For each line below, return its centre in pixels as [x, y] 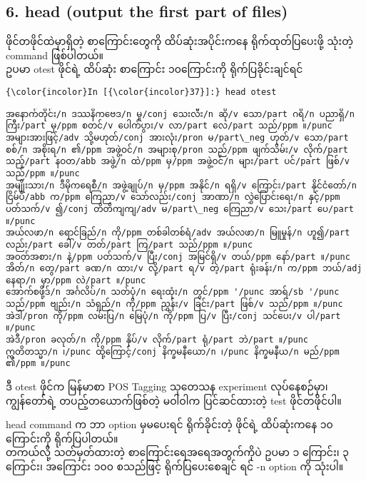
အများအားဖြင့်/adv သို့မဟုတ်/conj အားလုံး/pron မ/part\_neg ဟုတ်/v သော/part [177, 137]
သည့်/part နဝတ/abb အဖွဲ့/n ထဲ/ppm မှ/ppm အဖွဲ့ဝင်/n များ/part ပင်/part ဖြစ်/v [178, 162]
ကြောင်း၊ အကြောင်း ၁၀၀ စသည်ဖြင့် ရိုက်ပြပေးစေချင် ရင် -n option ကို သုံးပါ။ [175, 466]
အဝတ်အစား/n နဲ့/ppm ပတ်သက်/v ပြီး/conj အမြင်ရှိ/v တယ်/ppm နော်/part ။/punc [178, 257]
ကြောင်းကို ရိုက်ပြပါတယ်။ [62, 438]
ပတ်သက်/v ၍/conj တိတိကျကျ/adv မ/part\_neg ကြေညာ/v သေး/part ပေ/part [180, 209]
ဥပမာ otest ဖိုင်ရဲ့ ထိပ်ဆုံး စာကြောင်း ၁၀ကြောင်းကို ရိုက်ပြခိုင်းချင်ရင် [154, 69]
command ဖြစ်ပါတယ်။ [55, 55]
